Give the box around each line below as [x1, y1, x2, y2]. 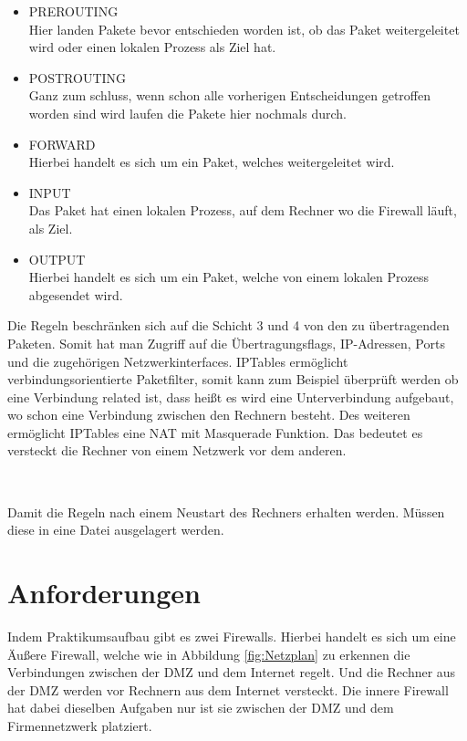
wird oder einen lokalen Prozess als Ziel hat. [28, 37, 276, 57]
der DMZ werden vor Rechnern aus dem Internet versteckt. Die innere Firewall [7, 680, 449, 699]
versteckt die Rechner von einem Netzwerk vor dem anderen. [7, 441, 347, 460]
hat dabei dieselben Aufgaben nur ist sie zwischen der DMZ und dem [7, 698, 394, 717]
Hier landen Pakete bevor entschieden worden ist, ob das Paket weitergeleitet [28, 19, 460, 38]
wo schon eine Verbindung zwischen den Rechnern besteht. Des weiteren [7, 405, 410, 424]
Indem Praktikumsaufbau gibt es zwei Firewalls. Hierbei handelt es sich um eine [7, 626, 456, 645]
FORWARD [28, 134, 96, 153]
